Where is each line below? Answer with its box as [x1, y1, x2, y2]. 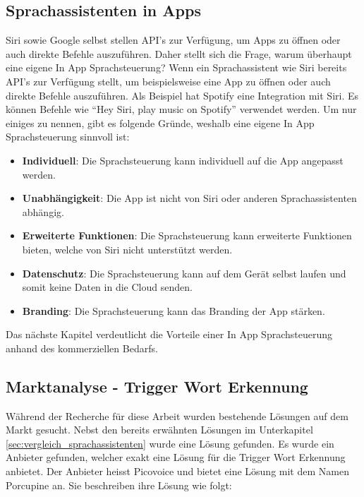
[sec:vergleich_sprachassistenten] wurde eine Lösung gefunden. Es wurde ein [6, 436, 334, 450]
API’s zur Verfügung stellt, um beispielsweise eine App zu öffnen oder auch [6, 73, 331, 88]
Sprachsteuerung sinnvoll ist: [6, 129, 130, 144]
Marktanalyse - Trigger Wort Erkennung [6, 375, 308, 397]
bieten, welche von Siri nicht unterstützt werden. [22, 241, 233, 256]
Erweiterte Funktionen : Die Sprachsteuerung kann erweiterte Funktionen [22, 228, 352, 243]
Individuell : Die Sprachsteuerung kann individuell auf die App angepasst [22, 152, 344, 167]
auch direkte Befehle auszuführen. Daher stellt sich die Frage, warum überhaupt [6, 46, 352, 61]
